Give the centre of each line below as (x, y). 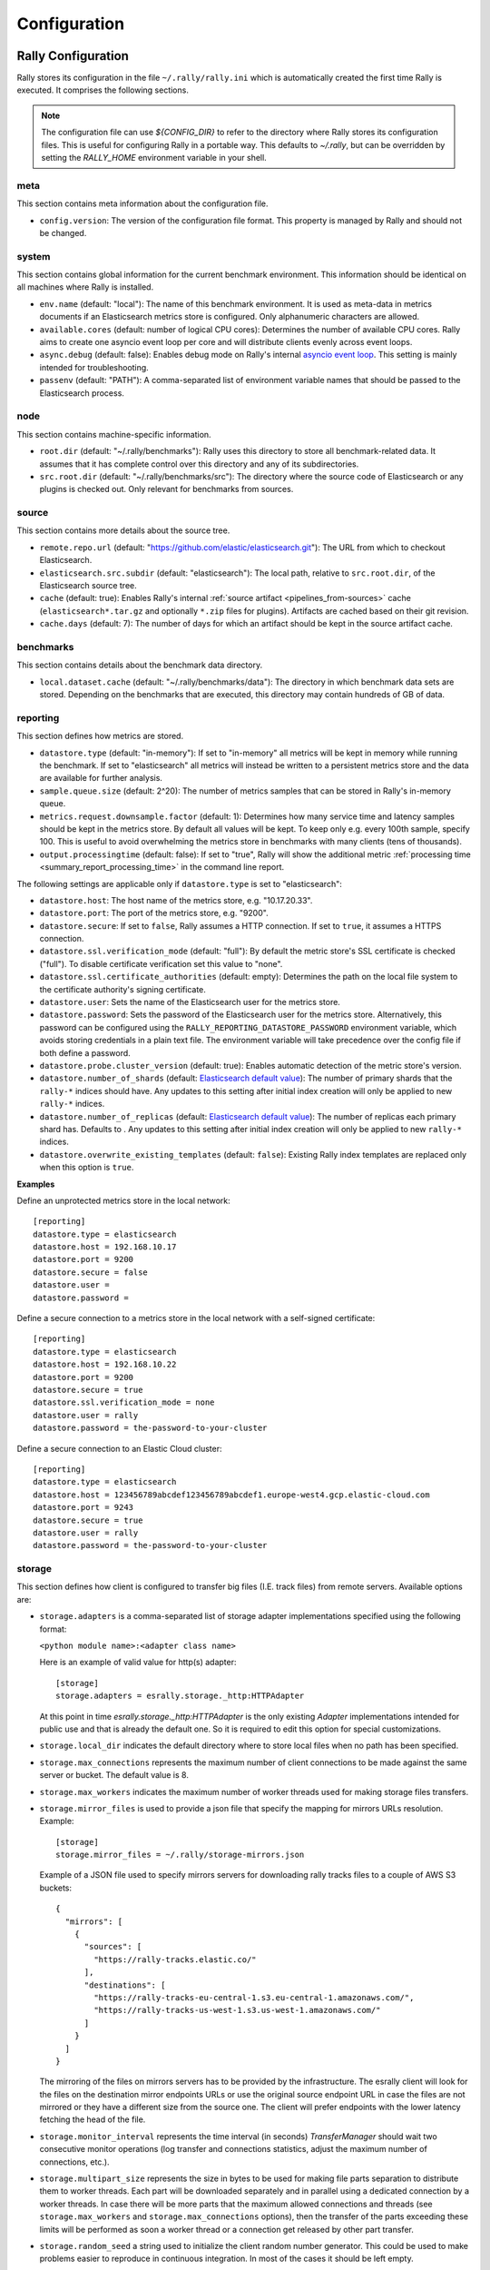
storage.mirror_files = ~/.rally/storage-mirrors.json (180, 1855)
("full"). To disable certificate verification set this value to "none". (161, 963)
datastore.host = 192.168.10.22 (105, 1365)
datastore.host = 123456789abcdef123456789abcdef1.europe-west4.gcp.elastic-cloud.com (231, 1495)
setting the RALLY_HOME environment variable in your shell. (154, 158)
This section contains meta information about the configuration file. (142, 203)
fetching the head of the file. (93, 2119)
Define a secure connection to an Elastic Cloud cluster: (119, 1448)
